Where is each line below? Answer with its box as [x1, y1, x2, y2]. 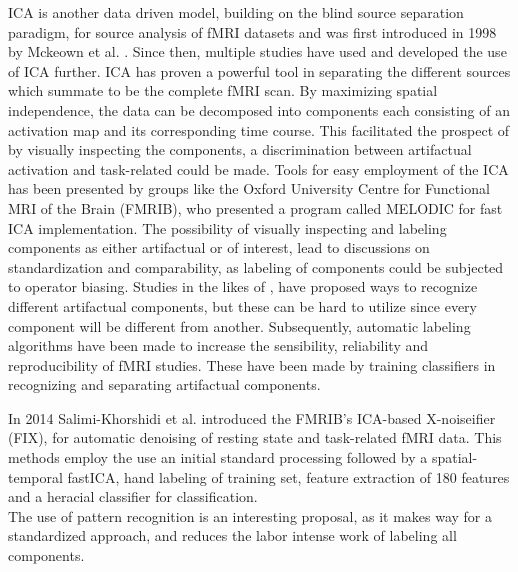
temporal [8, 466, 63, 487]
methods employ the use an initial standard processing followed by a [8, 447, 428, 468]
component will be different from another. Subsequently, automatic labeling [8, 315, 471, 336]
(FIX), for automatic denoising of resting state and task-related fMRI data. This [8, 427, 502, 448]
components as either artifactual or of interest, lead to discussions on [8, 237, 430, 258]
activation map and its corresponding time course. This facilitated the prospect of [8, 119, 510, 140]
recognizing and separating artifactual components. [8, 374, 321, 395]
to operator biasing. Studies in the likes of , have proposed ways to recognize [8, 276, 478, 297]
